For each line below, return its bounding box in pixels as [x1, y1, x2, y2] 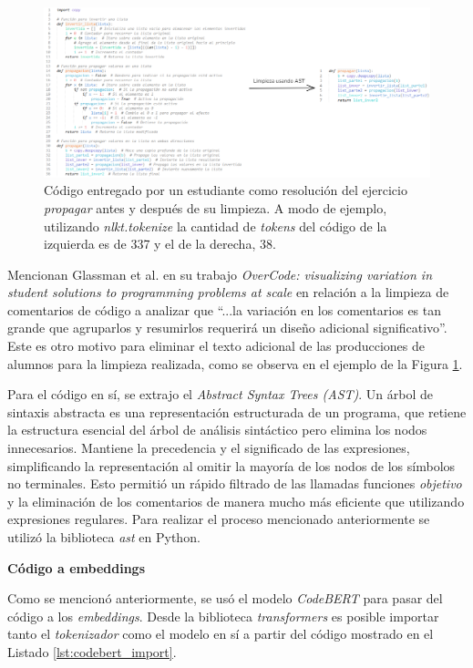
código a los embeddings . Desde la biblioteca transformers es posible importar [7, 606, 439, 625]
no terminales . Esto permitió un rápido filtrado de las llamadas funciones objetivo [7, 474, 462, 493]
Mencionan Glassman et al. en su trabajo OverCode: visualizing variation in [7, 264, 433, 283]
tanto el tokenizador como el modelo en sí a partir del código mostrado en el [7, 624, 434, 643]
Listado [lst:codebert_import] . [7, 642, 177, 661]
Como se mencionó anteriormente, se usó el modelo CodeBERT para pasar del [7, 589, 443, 608]
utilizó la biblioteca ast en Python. [7, 528, 201, 547]
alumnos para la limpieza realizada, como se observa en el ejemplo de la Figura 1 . [7, 354, 463, 373]
